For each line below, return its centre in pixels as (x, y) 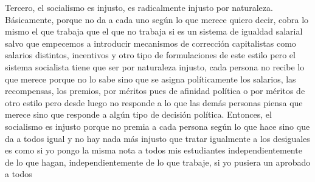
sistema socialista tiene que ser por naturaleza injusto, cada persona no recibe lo (155, 66)
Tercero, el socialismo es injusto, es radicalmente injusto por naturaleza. (139, 7)
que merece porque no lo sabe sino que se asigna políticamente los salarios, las (151, 79)
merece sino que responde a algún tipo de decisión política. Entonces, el (138, 114)
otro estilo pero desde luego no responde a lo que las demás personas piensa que (154, 102)
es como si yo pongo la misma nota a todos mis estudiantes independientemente (154, 150)
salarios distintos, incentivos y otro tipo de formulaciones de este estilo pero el (150, 55)
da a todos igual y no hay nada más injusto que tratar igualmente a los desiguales (157, 138)
